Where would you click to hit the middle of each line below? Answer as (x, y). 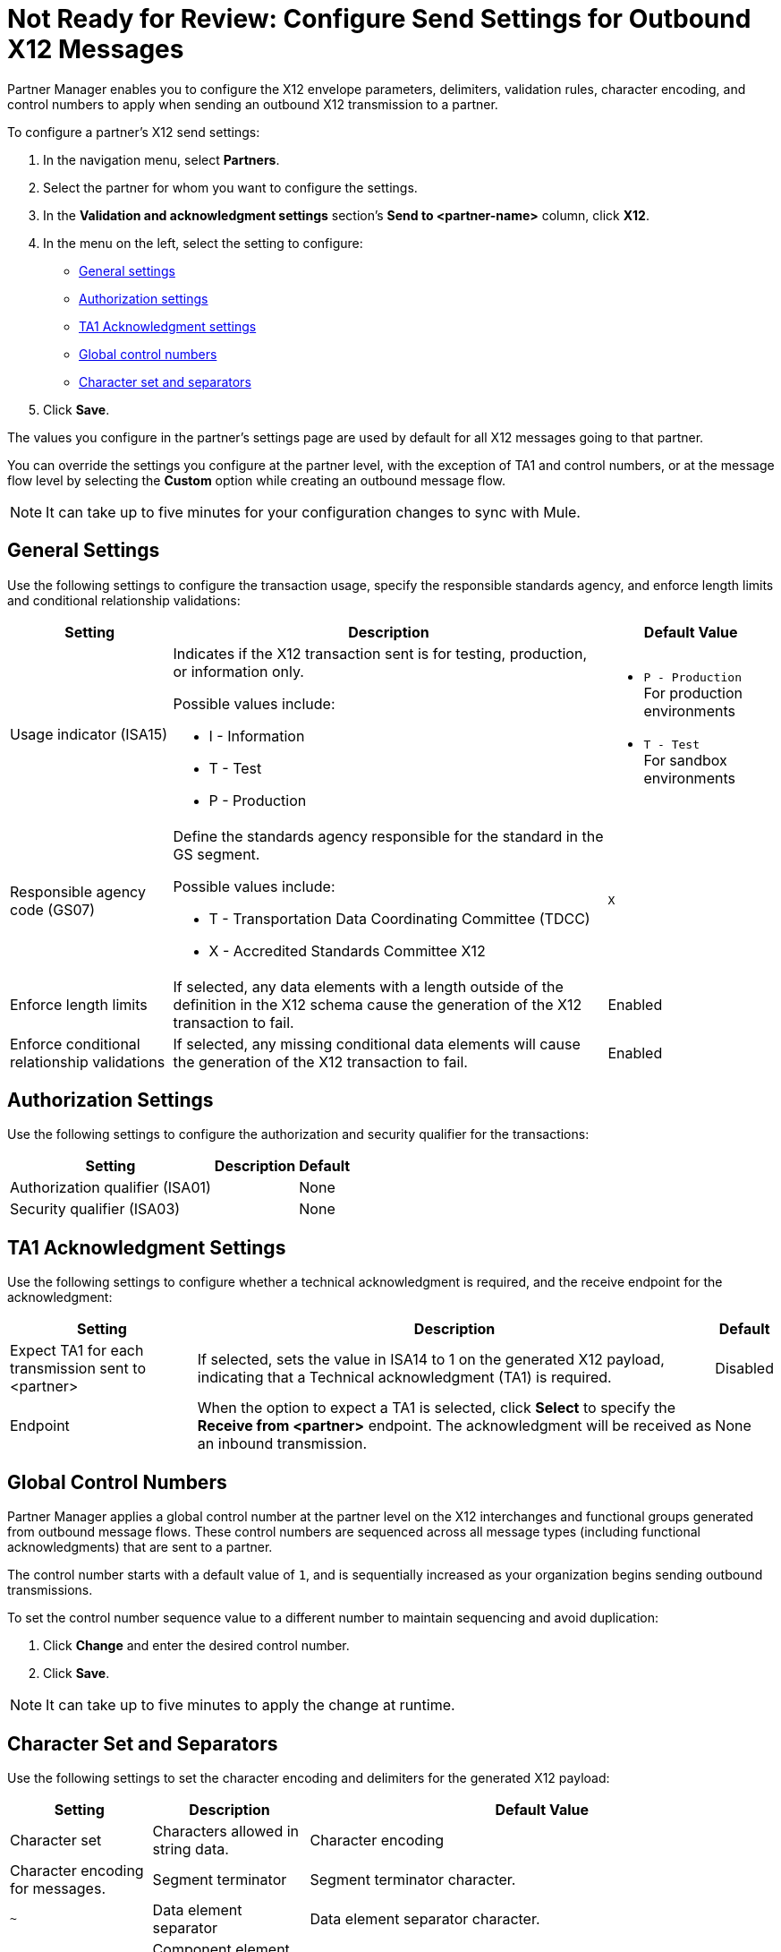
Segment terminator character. (413, 1879)
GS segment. (216, 854)
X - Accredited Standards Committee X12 (347, 950)
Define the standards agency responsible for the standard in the (388, 836)
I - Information (257, 736)
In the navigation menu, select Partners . (161, 159)
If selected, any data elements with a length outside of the (368, 986)
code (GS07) (53, 909)
